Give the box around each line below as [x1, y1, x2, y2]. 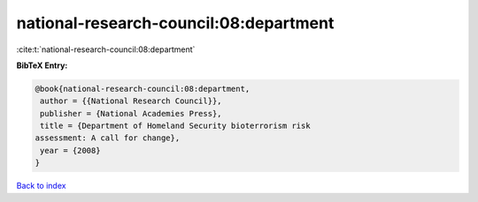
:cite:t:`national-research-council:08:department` [16, 44, 196, 55]
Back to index [16, 181, 66, 191]
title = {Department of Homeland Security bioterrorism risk [40, 121, 311, 131]
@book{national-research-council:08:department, [35, 84, 251, 94]
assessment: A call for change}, [35, 133, 181, 143]
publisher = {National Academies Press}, [40, 108, 222, 118]
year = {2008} [40, 146, 101, 155]
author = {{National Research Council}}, [40, 96, 222, 106]
